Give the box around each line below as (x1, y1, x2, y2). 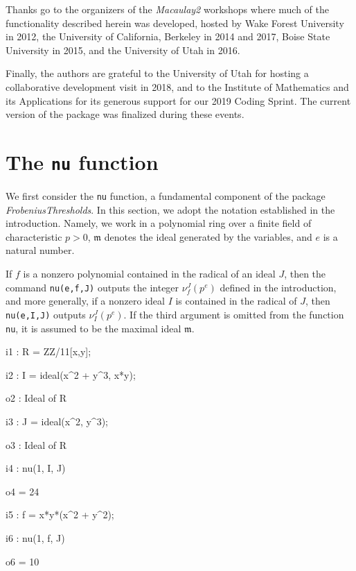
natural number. (6, 243, 75, 257)
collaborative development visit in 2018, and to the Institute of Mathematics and (6, 79, 349, 94)
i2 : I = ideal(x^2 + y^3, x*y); (6, 367, 136, 382)
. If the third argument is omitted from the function (123, 307, 344, 321)
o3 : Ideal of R (6, 437, 67, 452)
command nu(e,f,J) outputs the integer (6, 280, 179, 294)
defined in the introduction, (220, 280, 337, 294)
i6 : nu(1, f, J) (6, 530, 65, 545)
